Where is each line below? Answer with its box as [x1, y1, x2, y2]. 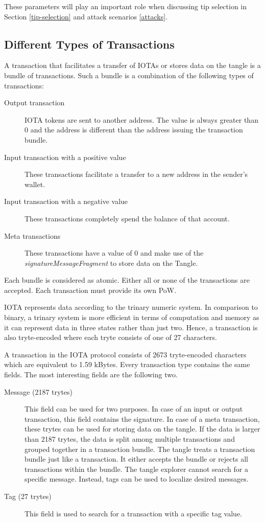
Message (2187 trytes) [4, 386, 73, 397]
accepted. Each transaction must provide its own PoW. [4, 284, 177, 295]
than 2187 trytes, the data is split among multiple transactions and [25, 434, 235, 444]
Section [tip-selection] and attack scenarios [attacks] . [4, 11, 168, 21]
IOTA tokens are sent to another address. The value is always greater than [25, 114, 258, 125]
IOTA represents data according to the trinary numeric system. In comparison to [4, 302, 258, 312]
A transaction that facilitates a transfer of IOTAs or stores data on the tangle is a [4, 60, 261, 71]
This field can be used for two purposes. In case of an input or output [25, 403, 243, 414]
